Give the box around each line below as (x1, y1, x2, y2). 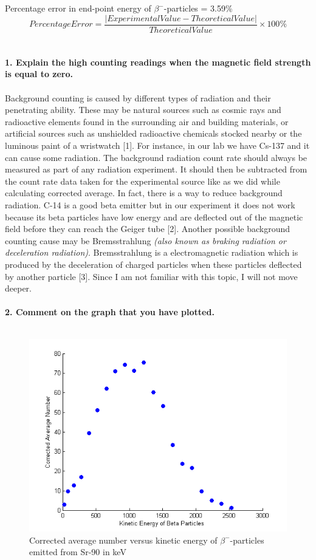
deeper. (5, 282, 32, 295)
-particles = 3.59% (163, 2, 233, 14)
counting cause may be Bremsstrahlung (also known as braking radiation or (5, 234, 286, 247)
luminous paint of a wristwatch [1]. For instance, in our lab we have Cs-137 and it (5, 139, 310, 151)
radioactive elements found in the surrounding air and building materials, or (5, 115, 289, 128)
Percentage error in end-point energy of (5, 2, 151, 14)
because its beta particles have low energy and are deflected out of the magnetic (5, 210, 303, 223)
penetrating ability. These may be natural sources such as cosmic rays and (5, 103, 281, 116)
